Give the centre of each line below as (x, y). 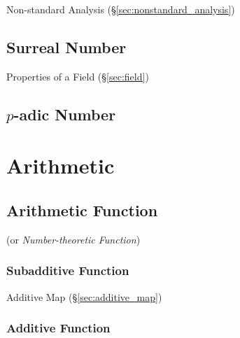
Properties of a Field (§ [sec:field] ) (78, 76)
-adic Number (65, 114)
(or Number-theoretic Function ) (73, 239)
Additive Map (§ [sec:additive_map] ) (84, 296)
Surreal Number (66, 47)
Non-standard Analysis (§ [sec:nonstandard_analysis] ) (121, 9)
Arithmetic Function (82, 210)
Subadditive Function (68, 270)
